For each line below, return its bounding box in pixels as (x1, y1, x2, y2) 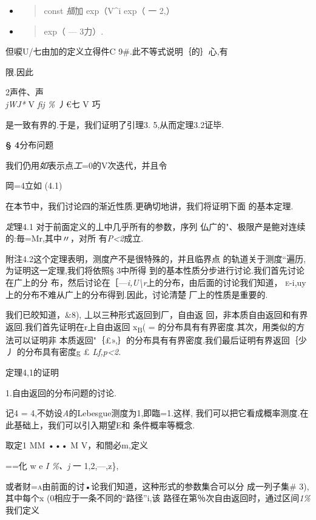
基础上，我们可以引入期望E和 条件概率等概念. (13, 418, 195, 431)
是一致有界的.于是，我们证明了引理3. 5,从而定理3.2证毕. (5, 118, 224, 130)
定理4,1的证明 (5, 366, 59, 378)
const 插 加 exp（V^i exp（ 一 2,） (44, 4, 175, 16)
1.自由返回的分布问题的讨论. (5, 386, 116, 399)
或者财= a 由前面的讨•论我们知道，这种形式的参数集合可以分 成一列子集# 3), (5, 479, 309, 492)
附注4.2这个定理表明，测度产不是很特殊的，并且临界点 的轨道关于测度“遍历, (5, 252, 306, 265)
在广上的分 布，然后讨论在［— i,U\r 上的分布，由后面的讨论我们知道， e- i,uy (5, 275, 306, 288)
